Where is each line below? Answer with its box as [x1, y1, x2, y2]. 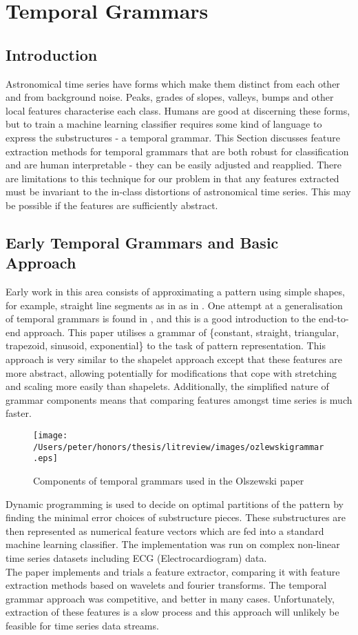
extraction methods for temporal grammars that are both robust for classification [6, 144, 349, 158]
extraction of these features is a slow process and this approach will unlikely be [6, 605, 339, 619]
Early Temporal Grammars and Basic [6, 231, 279, 253]
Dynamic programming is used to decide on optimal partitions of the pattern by [6, 496, 344, 511]
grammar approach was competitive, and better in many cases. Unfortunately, [6, 591, 335, 605]
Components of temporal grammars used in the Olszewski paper [33, 473, 304, 488]
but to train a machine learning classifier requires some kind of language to [6, 117, 322, 131]
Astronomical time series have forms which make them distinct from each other [6, 76, 340, 90]
